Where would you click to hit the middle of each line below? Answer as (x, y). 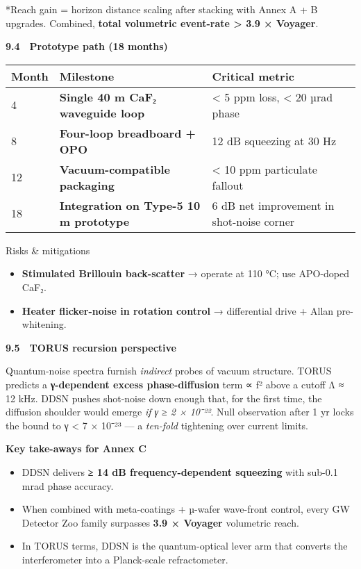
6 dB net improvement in (273, 205)
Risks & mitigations (48, 250)
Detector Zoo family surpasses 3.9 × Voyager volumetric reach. (160, 522)
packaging (87, 185)
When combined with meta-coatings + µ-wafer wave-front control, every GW (186, 509)
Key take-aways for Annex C (76, 448)
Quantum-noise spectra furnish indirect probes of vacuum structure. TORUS (169, 371)
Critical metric (253, 76)
